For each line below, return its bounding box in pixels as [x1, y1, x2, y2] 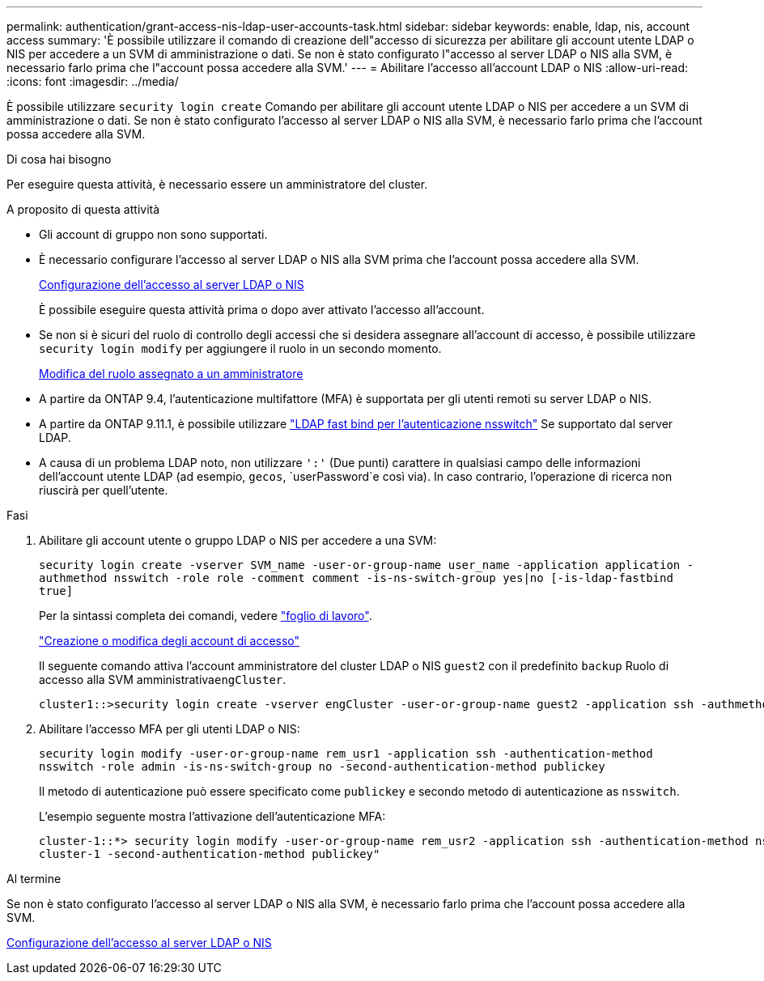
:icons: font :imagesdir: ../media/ [6, 74, 179, 88]
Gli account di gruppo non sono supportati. [39, 227, 268, 241]
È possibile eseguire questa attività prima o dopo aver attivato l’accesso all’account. [39, 303, 485, 316]
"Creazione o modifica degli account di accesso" [39, 634, 300, 648]
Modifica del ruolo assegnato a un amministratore [39, 367, 303, 380]
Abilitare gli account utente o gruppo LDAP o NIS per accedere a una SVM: [39, 533, 437, 547]
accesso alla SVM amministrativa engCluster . [39, 673, 286, 686]
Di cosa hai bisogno [6, 152, 112, 166]
